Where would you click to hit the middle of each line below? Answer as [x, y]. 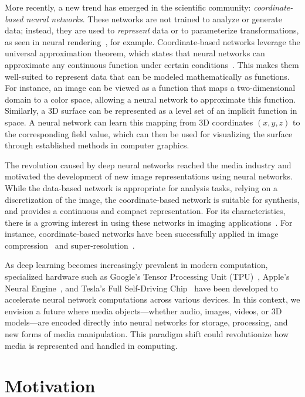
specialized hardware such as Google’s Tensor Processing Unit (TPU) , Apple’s [147, 276]
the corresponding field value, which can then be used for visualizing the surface [149, 133]
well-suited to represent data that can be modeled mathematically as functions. [147, 76]
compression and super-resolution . [70, 245]
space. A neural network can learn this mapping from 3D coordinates [129, 122]
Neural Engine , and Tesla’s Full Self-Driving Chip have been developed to [142, 288]
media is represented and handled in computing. [91, 345]
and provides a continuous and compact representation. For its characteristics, [145, 211]
